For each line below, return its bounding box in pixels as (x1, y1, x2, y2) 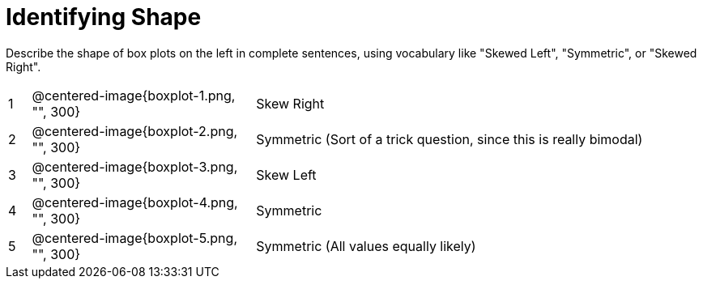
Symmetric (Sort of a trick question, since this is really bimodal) (256, 130, 643, 147)
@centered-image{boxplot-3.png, (32, 158, 238, 175)
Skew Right (256, 95, 325, 112)
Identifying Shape (6, 3, 202, 31)
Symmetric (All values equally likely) (256, 237, 476, 254)
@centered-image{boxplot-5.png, (32, 229, 237, 246)
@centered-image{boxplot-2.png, (32, 122, 238, 139)
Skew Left (256, 166, 317, 183)
